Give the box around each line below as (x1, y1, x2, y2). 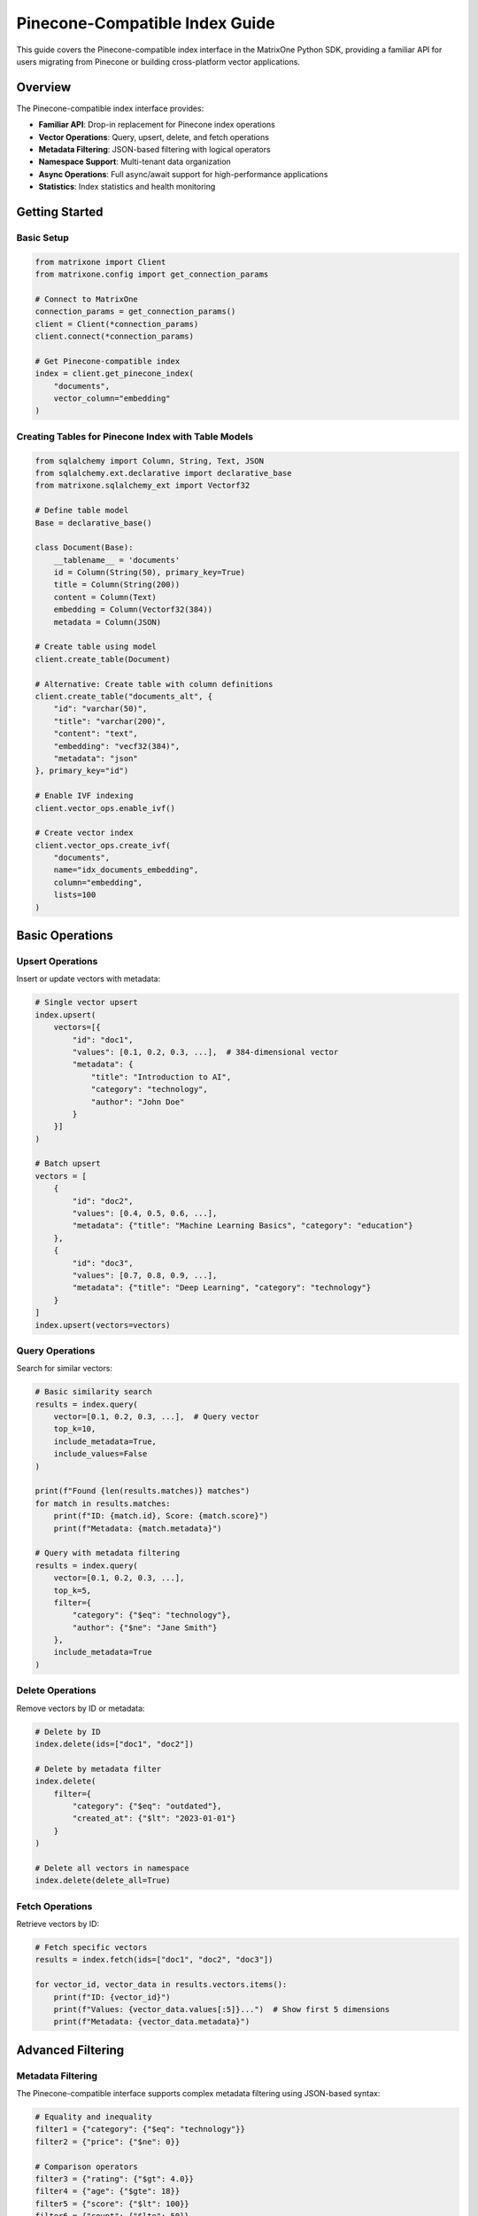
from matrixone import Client (35, 257, 166, 267)
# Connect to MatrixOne (35, 293, 139, 304)
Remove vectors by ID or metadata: (16, 1703, 145, 1713)
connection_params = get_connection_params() (35, 307, 236, 316)
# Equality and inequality (35, 2112, 152, 2122)
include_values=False (53, 1449, 148, 1459)
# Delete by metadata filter (35, 1764, 162, 1774)
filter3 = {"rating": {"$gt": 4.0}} (35, 2174, 195, 2184)
